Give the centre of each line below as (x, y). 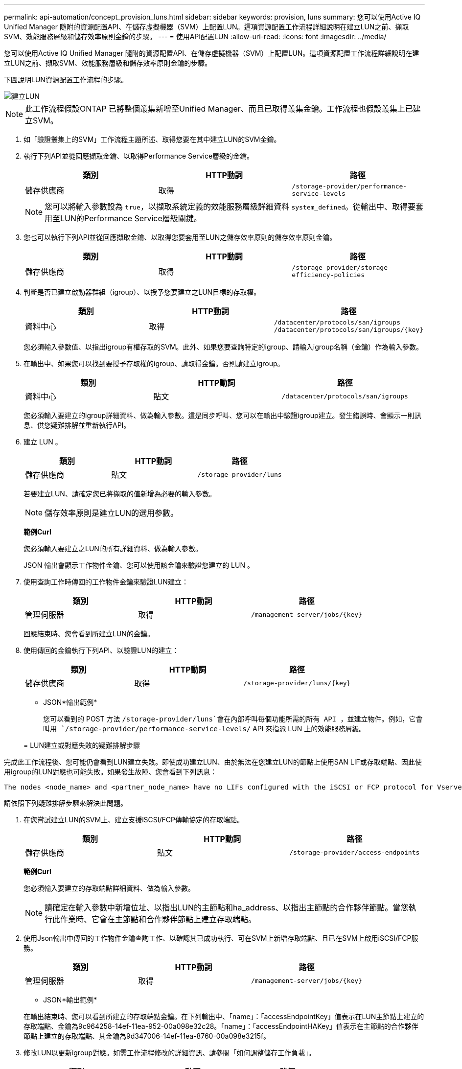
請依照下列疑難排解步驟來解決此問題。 (66, 803)
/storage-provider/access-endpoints (355, 852)
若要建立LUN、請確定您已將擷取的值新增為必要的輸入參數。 (120, 494)
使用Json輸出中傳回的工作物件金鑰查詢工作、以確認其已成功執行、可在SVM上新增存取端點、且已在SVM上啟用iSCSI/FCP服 (221, 938)
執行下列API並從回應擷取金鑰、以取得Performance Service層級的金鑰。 (139, 156)
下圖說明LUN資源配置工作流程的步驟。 (66, 80)
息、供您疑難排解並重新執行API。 (77, 425)
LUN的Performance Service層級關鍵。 (131, 218)
